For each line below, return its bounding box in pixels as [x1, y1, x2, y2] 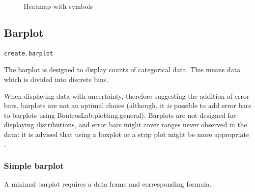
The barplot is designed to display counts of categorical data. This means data [4, 64, 241, 75]
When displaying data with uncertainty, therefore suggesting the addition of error [4, 90, 250, 101]
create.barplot [4, 50, 54, 57]
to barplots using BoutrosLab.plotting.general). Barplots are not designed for [4, 110, 236, 120]
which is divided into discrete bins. [4, 74, 109, 84]
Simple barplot [4, 160, 64, 172]
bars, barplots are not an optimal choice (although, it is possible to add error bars [4, 100, 252, 110]
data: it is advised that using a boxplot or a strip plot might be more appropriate [4, 129, 250, 139]
